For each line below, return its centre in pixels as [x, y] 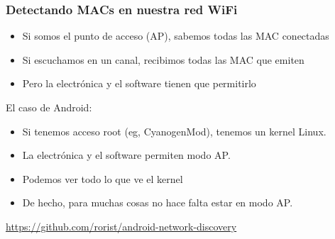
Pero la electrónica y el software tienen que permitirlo [139, 83]
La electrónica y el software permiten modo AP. [126, 155]
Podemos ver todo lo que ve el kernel [103, 178]
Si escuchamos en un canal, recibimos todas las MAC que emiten [163, 59]
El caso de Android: [49, 107]
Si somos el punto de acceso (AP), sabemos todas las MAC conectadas [176, 36]
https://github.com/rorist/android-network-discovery [121, 226]
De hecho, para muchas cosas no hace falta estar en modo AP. [158, 202]
